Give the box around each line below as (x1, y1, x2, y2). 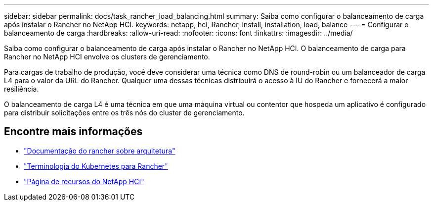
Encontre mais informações (4, 125, 143, 138)
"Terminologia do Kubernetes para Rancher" (24, 161, 168, 170)
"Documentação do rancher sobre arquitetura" (24, 146, 175, 155)
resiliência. (4, 85, 39, 93)
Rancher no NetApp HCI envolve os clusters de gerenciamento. (4, 52, 210, 61)
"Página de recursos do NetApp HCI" (24, 177, 144, 186)
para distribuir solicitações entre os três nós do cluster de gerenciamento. (4, 108, 245, 117)
